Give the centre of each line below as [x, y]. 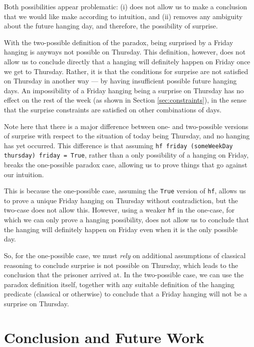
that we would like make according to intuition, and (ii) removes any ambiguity [123, 16]
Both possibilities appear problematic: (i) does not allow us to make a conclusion [126, 6]
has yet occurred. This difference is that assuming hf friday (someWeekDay [118, 145]
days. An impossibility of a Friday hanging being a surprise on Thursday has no [124, 90]
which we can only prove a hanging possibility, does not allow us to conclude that [127, 220]
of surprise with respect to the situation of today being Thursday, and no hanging [127, 136]
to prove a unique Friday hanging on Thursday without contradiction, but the [121, 200]
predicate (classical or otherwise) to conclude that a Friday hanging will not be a [126, 294]
